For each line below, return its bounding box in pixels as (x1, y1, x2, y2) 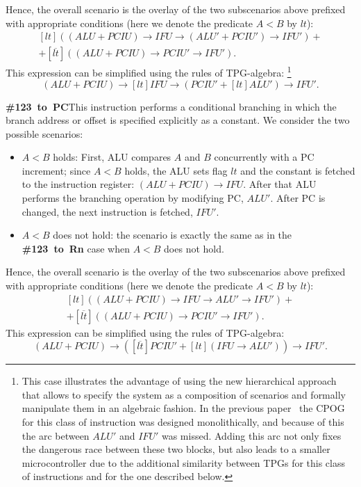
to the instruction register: (22, 177, 135, 191)
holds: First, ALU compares (53, 150, 171, 164)
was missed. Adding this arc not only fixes (161, 428, 342, 442)
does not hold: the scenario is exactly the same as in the (53, 227, 292, 242)
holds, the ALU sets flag (124, 163, 228, 177)
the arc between (22, 428, 90, 442)
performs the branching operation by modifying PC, (22, 191, 244, 205)
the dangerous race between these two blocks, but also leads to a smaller (22, 442, 330, 456)
